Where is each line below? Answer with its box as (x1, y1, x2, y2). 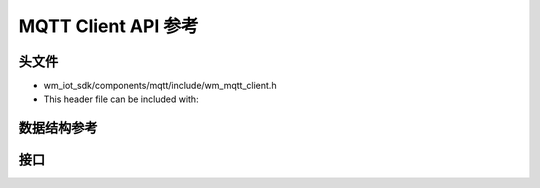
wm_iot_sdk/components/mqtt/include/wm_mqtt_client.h (43, 80, 277, 92)
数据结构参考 (18, 120, 98, 137)
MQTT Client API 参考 (18, 15, 199, 37)
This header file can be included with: (43, 93, 199, 105)
